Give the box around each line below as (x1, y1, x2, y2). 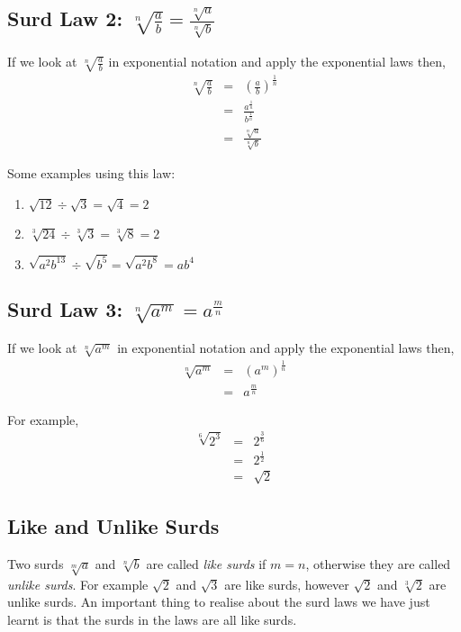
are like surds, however (224, 574, 349, 593)
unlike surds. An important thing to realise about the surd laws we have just (7, 592, 430, 611)
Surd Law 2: (7, 5, 123, 32)
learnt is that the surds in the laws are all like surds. (7, 609, 297, 628)
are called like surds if (146, 555, 267, 573)
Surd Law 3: (7, 295, 123, 323)
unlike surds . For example (7, 574, 149, 593)
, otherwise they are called (305, 555, 451, 573)
